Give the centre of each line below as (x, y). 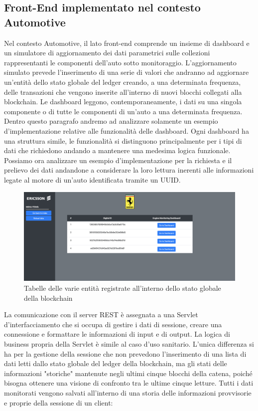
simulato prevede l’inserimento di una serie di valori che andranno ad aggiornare (127, 72)
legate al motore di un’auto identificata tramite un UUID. (92, 179)
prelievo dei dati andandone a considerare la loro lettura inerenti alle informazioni (129, 170)
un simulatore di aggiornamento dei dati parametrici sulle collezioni (107, 53)
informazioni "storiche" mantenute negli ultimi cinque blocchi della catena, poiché (128, 373)
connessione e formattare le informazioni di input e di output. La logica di (117, 334)
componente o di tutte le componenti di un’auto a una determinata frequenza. (123, 111)
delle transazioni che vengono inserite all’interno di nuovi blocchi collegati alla (123, 92)
